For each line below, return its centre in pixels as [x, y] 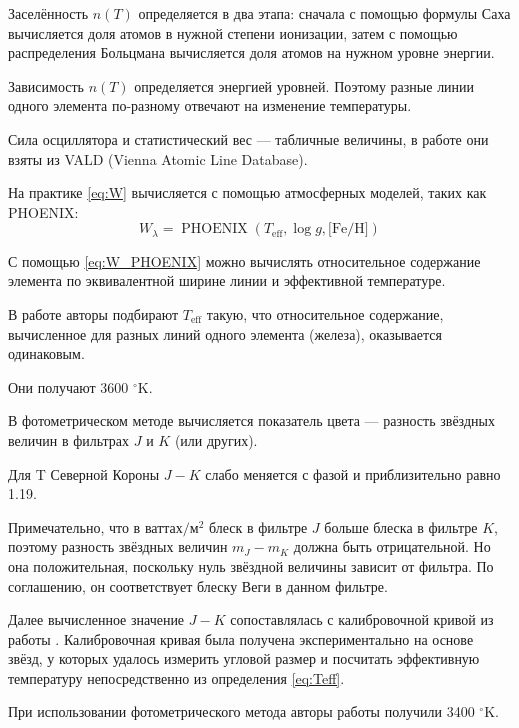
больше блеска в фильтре [401, 526]
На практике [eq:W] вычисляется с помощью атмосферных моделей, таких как [247, 192]
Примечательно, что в [74, 526]
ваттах [163, 528]
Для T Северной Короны [84, 473]
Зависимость [46, 85]
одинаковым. [46, 353]
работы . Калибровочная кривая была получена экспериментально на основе [241, 638]
